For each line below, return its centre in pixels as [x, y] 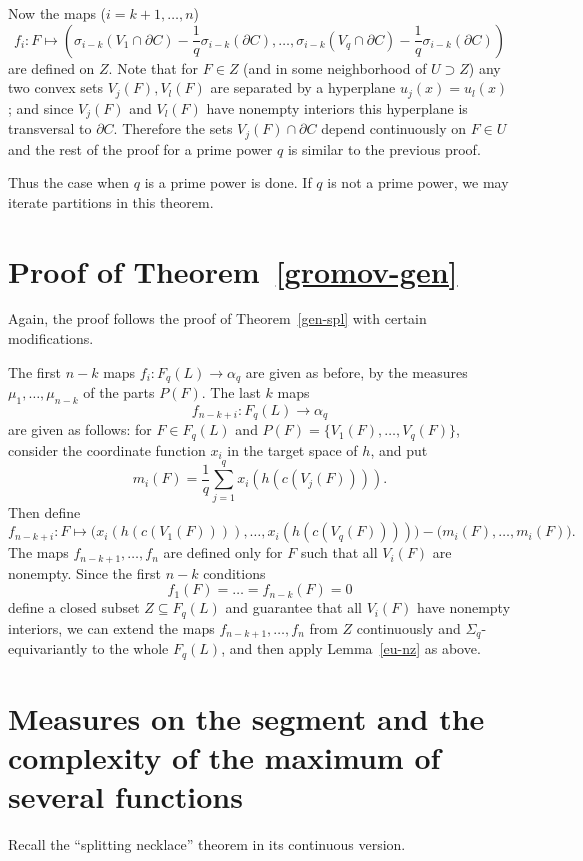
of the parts [119, 392]
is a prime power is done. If [228, 182]
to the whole [130, 648]
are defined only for [223, 552]
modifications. [51, 338]
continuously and [408, 627]
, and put [399, 449]
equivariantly [48, 648]
